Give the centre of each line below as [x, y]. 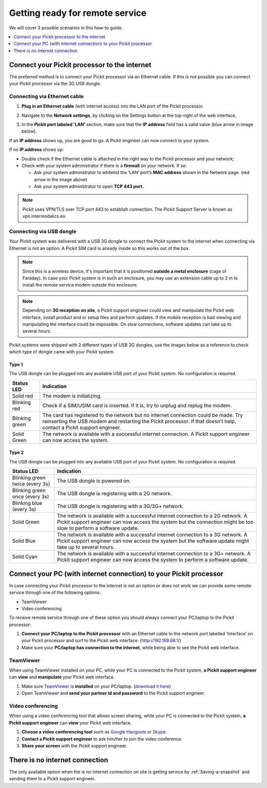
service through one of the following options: [55, 593]
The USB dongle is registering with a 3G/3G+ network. [120, 507]
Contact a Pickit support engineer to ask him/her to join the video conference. [102, 739]
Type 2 [17, 452]
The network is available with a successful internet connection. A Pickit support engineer [146, 434]
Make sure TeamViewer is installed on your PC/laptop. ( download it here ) [96, 686]
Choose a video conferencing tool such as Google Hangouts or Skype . [94, 732]
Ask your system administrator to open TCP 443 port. [89, 186]
